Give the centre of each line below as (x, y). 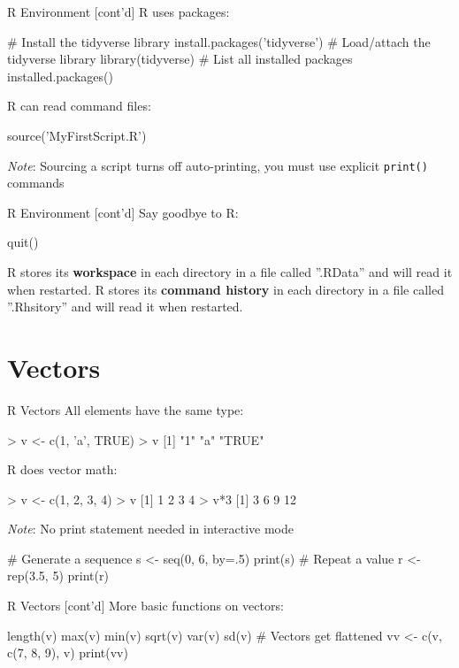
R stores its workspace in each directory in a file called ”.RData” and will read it (230, 272)
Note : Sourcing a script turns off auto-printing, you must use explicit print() (218, 165)
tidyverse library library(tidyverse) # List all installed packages (180, 59)
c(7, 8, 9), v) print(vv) (68, 653)
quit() (23, 242)
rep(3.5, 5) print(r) (58, 576)
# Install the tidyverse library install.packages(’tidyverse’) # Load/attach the (219, 41)
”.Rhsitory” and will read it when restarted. (125, 307)
